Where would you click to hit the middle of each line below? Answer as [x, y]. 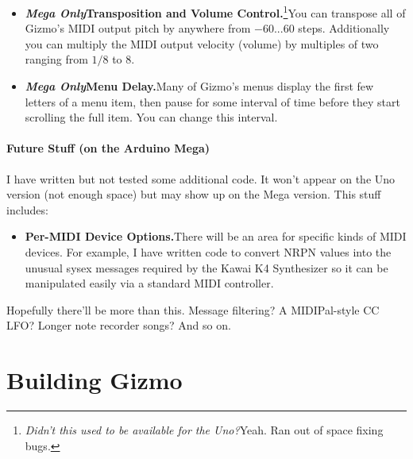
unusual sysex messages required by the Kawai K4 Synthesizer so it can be [206, 267]
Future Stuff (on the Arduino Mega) [108, 148]
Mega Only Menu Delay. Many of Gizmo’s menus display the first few [199, 86]
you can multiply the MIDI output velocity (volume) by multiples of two [202, 43]
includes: [27, 209]
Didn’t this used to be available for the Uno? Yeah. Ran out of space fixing [204, 430]
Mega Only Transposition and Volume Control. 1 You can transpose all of [215, 12]
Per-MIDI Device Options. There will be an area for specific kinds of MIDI [216, 236]
